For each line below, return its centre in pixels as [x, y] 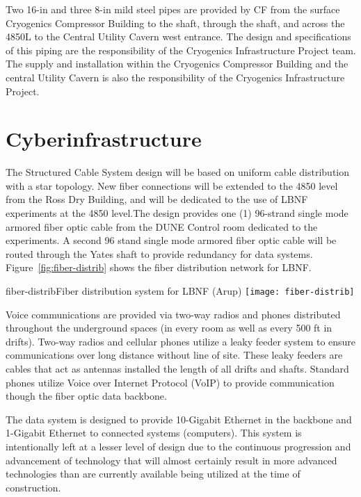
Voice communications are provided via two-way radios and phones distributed [173, 314]
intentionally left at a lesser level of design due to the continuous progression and [178, 447]
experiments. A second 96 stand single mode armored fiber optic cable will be [171, 240]
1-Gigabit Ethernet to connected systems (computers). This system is [154, 433]
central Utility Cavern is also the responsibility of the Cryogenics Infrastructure [175, 77]
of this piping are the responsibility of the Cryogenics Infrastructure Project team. [181, 50]
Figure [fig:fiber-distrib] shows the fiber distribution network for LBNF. [159, 267]
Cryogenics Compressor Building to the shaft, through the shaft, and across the [175, 23]
